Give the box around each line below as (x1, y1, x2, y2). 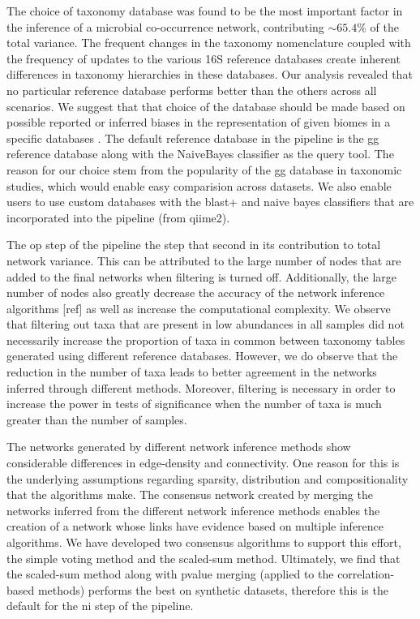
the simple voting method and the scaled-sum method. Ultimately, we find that (6, 549, 401, 566)
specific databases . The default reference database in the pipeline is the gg (6, 129, 379, 146)
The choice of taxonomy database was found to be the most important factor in (6, 2, 403, 19)
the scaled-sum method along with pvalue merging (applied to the (6, 565, 334, 582)
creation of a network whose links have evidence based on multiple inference (6, 518, 384, 535)
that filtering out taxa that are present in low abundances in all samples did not (6, 316, 405, 333)
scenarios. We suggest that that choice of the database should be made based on (6, 97, 405, 114)
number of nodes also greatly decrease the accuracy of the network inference (6, 284, 385, 301)
